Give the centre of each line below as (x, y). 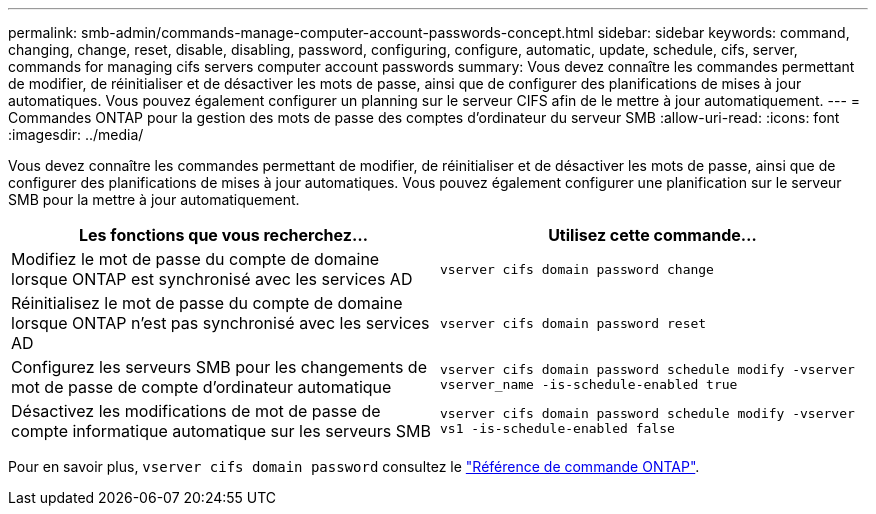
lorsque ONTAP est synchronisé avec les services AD (212, 279)
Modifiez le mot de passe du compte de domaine (195, 259)
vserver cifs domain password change (577, 269)
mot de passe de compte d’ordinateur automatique (201, 387)
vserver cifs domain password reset (573, 323)
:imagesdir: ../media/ (76, 134)
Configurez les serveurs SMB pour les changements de (219, 367)
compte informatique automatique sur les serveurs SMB (221, 431)
